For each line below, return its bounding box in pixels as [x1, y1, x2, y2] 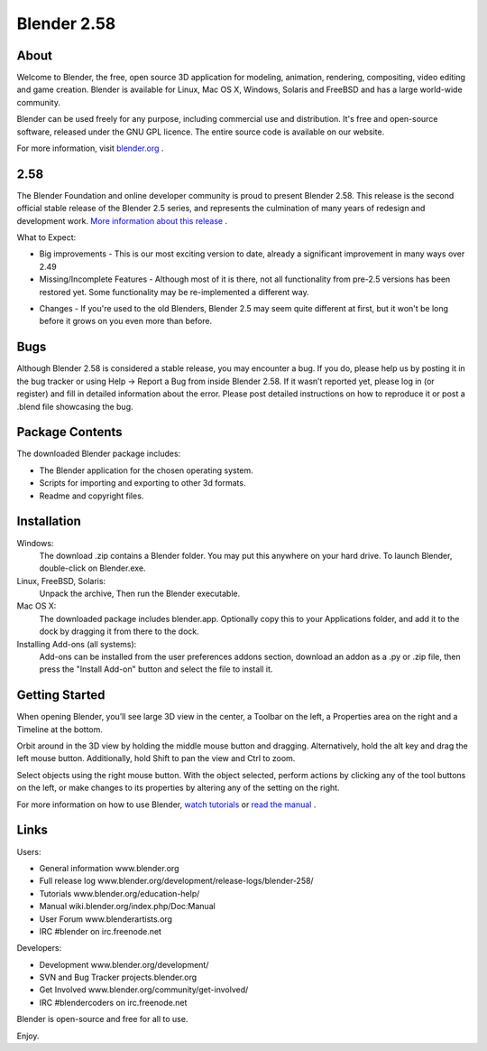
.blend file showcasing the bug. [16, 401, 134, 412]
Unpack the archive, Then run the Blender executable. [39, 588, 241, 600]
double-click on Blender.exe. [39, 563, 146, 573]
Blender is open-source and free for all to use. [16, 1014, 188, 1025]
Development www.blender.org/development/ [39, 959, 209, 970]
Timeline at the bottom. [16, 723, 104, 735]
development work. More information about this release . [16, 215, 228, 226]
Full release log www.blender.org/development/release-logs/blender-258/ [39, 876, 315, 887]
